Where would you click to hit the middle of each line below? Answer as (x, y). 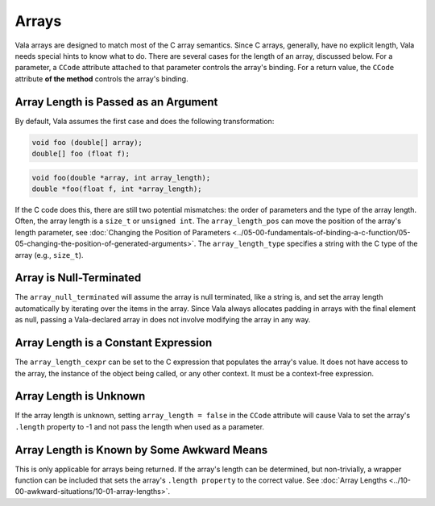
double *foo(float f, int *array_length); (117, 189)
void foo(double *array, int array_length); (121, 178)
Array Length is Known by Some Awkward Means (141, 450)
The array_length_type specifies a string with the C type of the (308, 244)
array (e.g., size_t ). (49, 255)
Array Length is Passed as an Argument (116, 102)
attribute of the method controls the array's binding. (101, 79)
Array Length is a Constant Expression (114, 343)
